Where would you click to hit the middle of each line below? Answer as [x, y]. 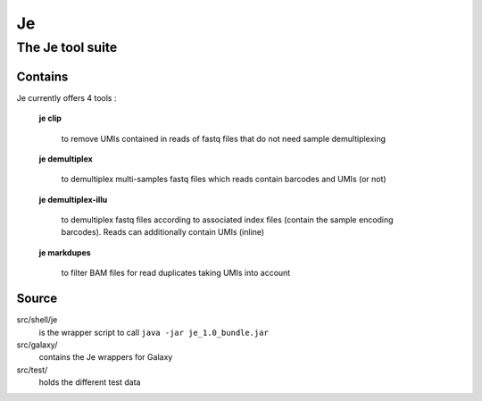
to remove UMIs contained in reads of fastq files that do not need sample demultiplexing [224, 138]
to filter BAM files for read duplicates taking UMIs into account [176, 273]
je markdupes [65, 252]
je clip [50, 118]
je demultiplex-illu [73, 199]
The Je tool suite [67, 47]
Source [37, 299]
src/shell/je [37, 320]
